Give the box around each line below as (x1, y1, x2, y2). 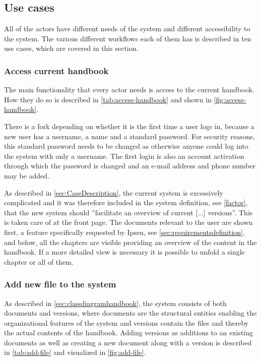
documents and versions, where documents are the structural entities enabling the (4, 308, 257, 318)
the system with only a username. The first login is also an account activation (4, 150, 244, 161)
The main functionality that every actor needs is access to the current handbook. (4, 84, 254, 95)
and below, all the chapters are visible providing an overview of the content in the (4, 236, 257, 247)
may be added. (4, 170, 49, 180)
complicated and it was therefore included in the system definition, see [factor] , (4, 197, 248, 208)
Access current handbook (4, 64, 109, 77)
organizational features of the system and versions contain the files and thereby (4, 317, 249, 328)
